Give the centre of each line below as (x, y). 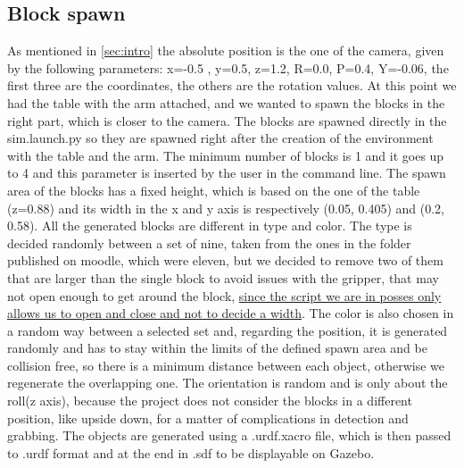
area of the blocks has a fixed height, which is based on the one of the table (214, 190)
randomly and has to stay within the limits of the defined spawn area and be (217, 348)
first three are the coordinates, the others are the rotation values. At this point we (232, 85)
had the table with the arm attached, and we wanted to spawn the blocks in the (226, 102)
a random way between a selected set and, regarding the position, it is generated (228, 330)
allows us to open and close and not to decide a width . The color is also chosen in (231, 313)
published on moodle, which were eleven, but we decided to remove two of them (225, 260)
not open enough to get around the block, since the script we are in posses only (224, 295)
